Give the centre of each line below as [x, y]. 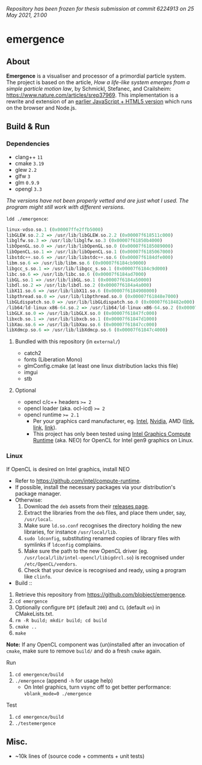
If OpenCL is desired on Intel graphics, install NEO [68, 469]
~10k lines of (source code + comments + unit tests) [80, 756]
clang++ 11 [29, 157]
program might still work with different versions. [66, 207]
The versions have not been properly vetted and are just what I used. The [97, 200]
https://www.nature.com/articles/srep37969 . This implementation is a [92, 95]
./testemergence [35, 724]
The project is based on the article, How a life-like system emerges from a [98, 82]
